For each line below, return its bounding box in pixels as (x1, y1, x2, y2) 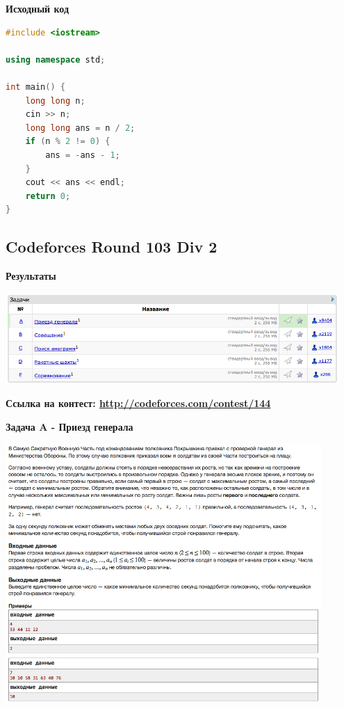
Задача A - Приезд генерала (6, 419, 133, 433)
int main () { (6, 81, 65, 92)
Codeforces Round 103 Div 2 (6, 236, 218, 257)
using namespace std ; (6, 54, 106, 65)
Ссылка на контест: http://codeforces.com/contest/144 (6, 396, 271, 411)
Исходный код (6, 1, 69, 15)
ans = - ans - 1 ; (45, 150, 120, 160)
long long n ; (25, 95, 85, 106)
